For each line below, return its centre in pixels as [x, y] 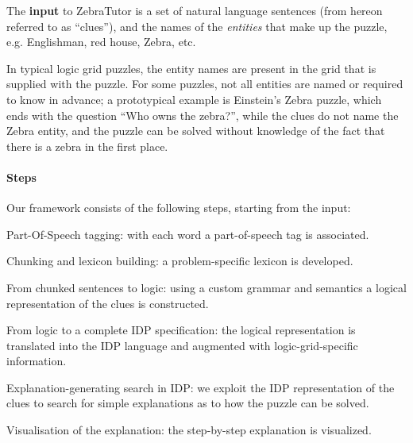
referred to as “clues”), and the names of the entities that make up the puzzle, [197, 26]
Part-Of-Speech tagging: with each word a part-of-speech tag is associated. [188, 234]
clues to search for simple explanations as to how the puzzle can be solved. [188, 403]
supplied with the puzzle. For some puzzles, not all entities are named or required [205, 84]
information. [37, 361]
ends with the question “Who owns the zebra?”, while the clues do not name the [203, 115]
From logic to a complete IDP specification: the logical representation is [181, 330]
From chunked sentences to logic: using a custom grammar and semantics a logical [206, 287]
